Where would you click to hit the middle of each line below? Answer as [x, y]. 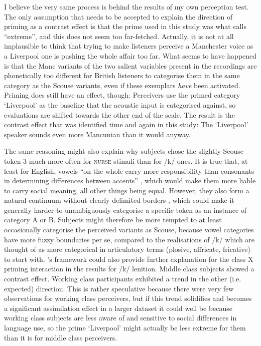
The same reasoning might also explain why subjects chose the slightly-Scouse [124, 151]
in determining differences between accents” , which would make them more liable [130, 181]
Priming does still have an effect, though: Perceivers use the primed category [122, 95]
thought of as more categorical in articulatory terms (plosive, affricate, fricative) [127, 249]
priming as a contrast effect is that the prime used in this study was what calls [125, 26]
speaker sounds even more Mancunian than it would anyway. [97, 134]
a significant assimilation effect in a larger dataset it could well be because [118, 308]
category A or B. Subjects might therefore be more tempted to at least [113, 220]
